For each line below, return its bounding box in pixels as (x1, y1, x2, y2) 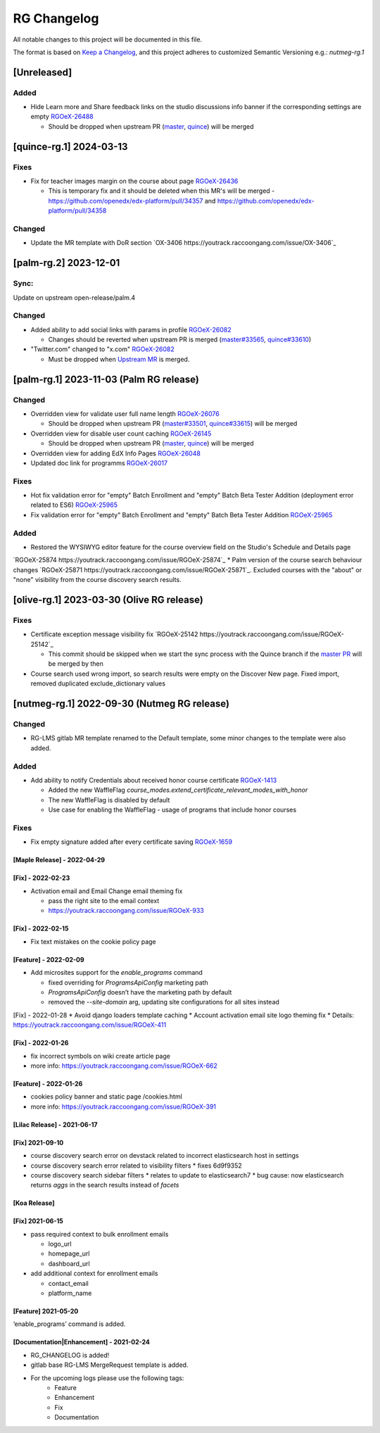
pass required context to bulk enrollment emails (30, 1230, 169, 1238)
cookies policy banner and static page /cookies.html (30, 1092, 182, 1101)
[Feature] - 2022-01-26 (13, 1079, 83, 1087)
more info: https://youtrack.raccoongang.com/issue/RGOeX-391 (30, 1102, 217, 1111)
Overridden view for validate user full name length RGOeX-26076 (30, 409, 220, 418)
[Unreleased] (13, 66, 72, 78)
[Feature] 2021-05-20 (13, 1307, 79, 1315)
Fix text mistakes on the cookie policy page (30, 937, 156, 946)
